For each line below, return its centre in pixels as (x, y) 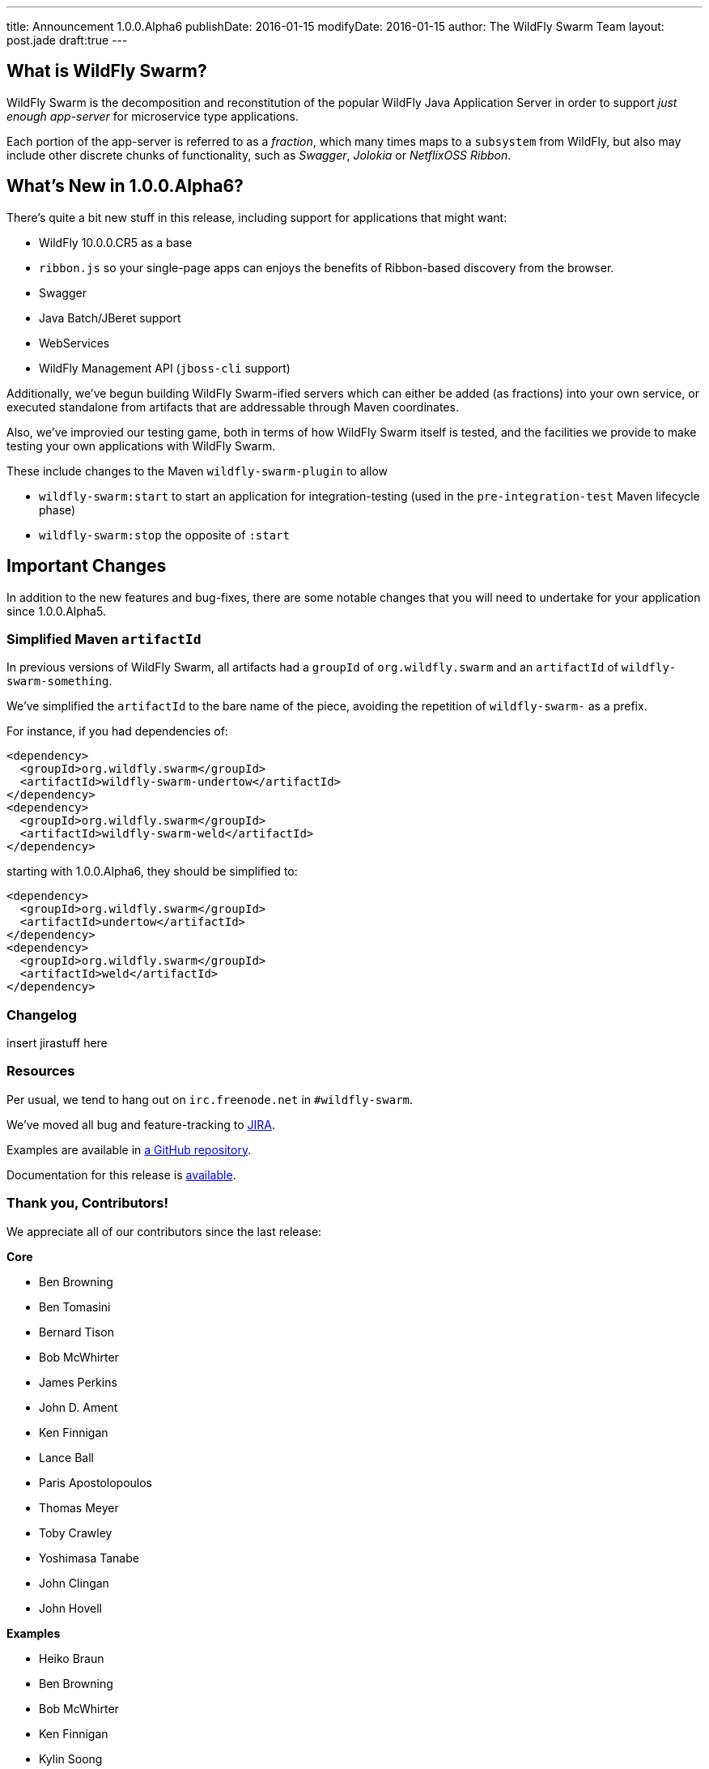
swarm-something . (59, 681)
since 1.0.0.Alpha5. (56, 611)
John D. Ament (79, 1407)
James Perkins (78, 1382)
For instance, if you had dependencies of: (117, 731)
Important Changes (87, 566)
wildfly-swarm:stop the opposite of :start (164, 535)
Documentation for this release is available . (121, 1174)
